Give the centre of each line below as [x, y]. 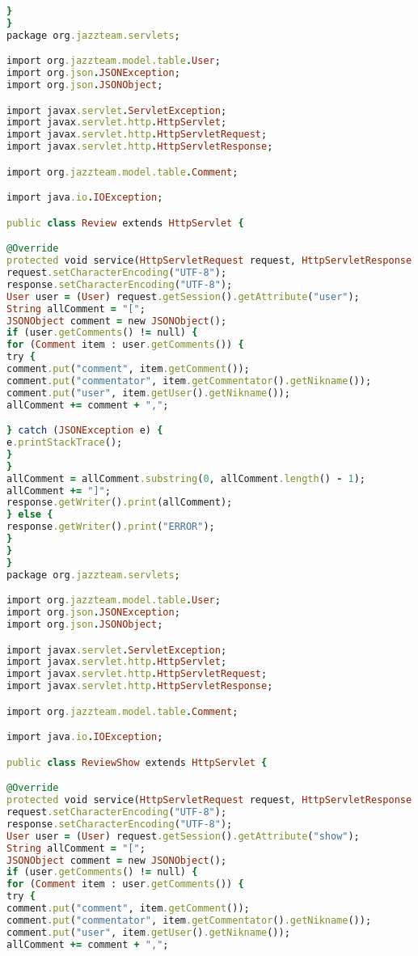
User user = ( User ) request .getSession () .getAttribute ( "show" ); [183, 836]
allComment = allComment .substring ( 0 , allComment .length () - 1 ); [186, 478]
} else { [30, 515]
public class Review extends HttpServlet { [125, 223]
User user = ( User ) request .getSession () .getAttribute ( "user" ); [183, 296]
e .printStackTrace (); [65, 443]
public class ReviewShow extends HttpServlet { [137, 762]
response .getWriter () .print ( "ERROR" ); [111, 527]
